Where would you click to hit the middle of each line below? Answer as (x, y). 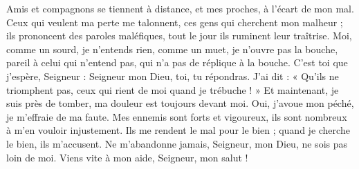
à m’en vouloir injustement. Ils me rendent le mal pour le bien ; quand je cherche (178, 130)
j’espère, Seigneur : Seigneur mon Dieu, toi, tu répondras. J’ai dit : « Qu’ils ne (173, 76)
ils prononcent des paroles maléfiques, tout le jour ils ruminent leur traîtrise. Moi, (179, 36)
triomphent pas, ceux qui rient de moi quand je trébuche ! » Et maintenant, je (173, 89)
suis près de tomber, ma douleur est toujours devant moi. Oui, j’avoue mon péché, (180, 103)
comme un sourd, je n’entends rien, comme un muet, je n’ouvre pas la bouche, (172, 49)
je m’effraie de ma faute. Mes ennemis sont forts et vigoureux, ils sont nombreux (177, 116)
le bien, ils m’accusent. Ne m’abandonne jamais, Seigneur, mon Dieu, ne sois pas (177, 143)
